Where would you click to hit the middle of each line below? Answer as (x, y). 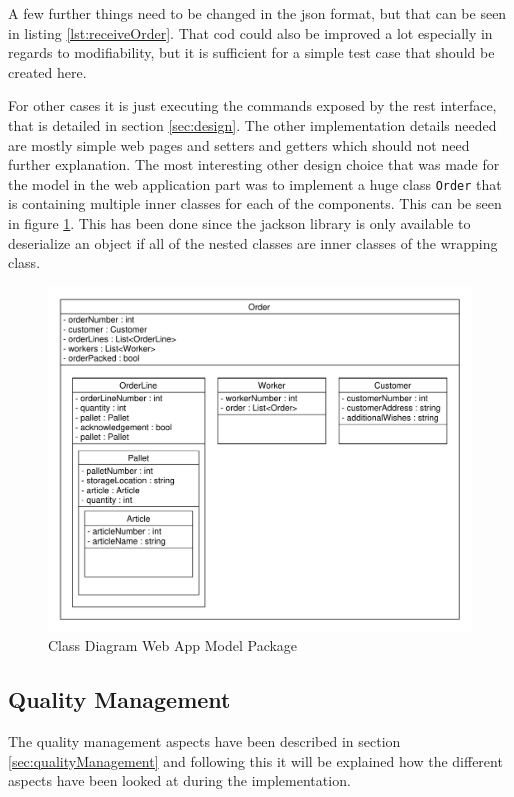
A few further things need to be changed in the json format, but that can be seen (257, 13)
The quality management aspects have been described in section (204, 741)
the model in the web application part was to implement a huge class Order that (255, 183)
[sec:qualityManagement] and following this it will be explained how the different (255, 760)
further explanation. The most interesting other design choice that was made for (254, 164)
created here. (47, 71)
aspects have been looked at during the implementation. (179, 780)
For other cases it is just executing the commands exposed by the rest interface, (252, 105)
